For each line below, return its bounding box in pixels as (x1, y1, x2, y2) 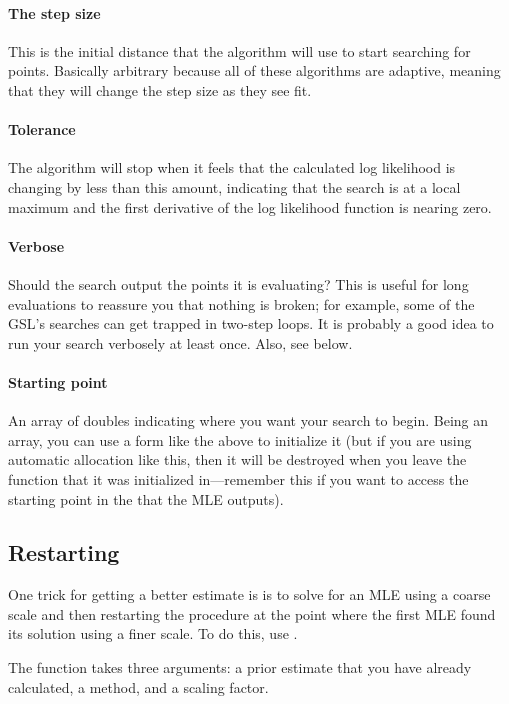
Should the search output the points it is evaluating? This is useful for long (8, 273, 469, 294)
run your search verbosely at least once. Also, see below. (8, 332, 353, 353)
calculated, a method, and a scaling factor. (8, 676, 269, 697)
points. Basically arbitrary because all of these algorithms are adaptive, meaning (8, 60, 501, 81)
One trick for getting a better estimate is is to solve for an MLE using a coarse (8, 584, 491, 605)
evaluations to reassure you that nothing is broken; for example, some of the (8, 293, 475, 314)
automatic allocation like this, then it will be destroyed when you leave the (8, 449, 467, 470)
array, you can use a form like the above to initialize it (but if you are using (8, 429, 472, 450)
